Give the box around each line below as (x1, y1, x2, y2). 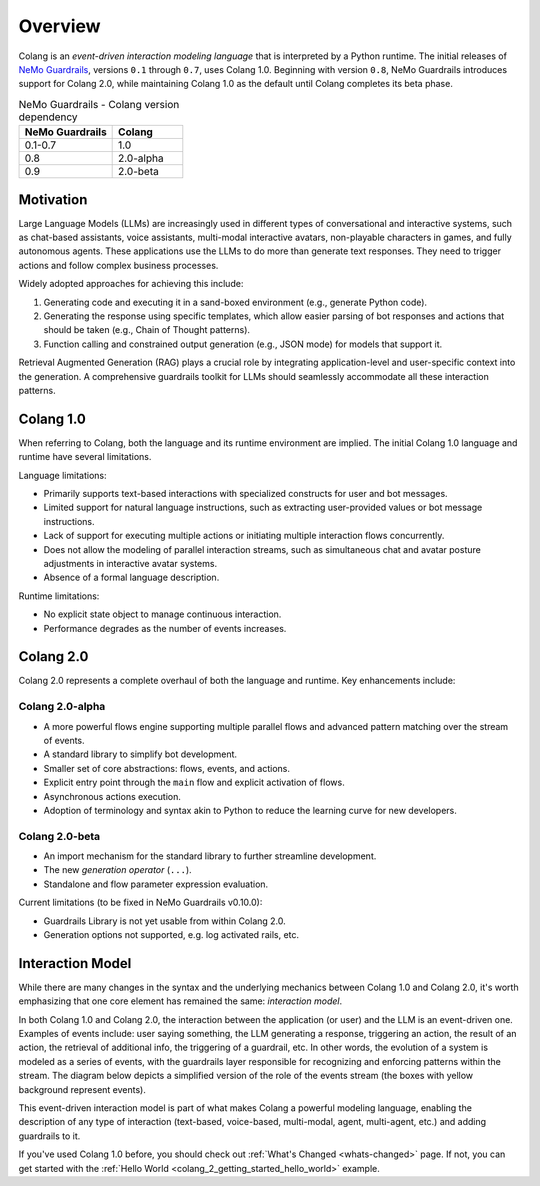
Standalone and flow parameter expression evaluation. (43, 878, 269, 890)
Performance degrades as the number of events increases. (43, 622, 287, 634)
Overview (18, 15, 101, 37)
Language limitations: (18, 469, 107, 481)
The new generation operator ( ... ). (43, 864, 192, 876)
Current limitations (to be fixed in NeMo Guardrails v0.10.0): (18, 896, 263, 909)
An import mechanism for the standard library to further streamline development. (43, 850, 377, 862)
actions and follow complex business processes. (18, 259, 219, 271)
